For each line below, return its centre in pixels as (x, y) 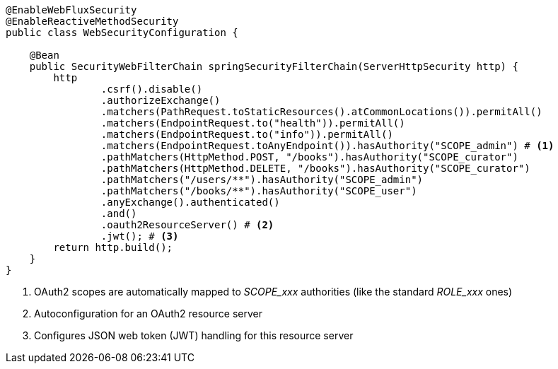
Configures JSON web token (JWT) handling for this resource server (194, 335)
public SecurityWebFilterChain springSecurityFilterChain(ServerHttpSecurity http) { (274, 66)
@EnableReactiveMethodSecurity (92, 21)
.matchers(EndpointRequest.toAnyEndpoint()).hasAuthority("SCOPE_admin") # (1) (327, 146)
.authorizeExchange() (161, 100)
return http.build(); (113, 247)
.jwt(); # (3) (140, 236)
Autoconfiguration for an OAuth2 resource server (148, 314)
